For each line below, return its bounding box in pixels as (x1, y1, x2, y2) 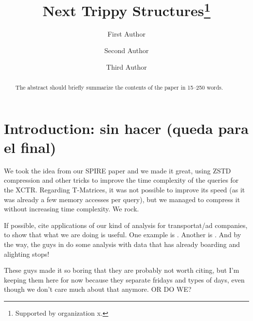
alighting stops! (4, 248, 50, 259)
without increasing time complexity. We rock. (4, 204, 139, 214)
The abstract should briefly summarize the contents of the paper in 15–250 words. (15, 83, 223, 92)
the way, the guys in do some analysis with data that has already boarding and (4, 239, 240, 249)
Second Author (104, 45, 149, 56)
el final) (4, 137, 56, 157)
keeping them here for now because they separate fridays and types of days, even (4, 274, 245, 284)
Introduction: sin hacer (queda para (4, 118, 249, 138)
